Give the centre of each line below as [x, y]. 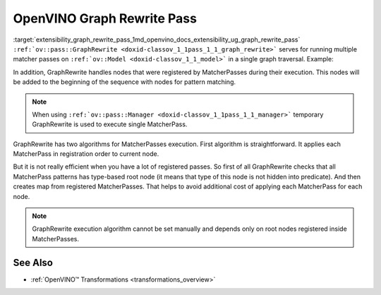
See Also [33, 262]
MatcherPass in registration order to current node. [86, 154]
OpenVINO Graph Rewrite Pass [105, 18]
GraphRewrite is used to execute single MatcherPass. [110, 124]
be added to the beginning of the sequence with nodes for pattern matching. [125, 82]
